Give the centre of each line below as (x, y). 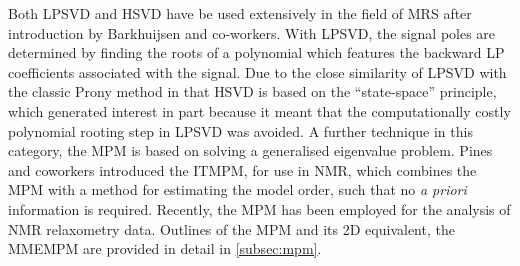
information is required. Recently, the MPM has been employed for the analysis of (259, 208)
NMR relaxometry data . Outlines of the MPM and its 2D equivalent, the (231, 228)
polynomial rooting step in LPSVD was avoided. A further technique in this (240, 130)
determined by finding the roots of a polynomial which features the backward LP (256, 52)
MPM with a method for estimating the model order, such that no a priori (237, 189)
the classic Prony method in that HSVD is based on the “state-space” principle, (252, 91)
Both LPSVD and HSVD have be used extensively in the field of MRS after (240, 13)
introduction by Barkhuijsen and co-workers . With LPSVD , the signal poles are (252, 32)
